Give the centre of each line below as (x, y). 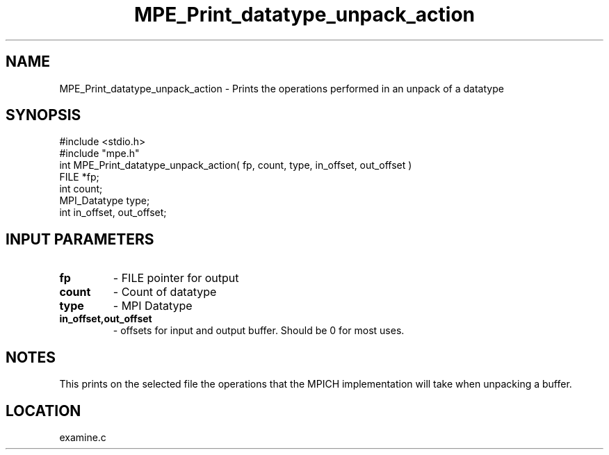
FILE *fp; (79, 177)
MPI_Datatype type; (105, 201)
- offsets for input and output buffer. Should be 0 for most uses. (259, 331)
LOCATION (43, 411)
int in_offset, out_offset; (113, 213)
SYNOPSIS (43, 115)
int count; (81, 189)
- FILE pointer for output (176, 278)
